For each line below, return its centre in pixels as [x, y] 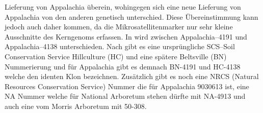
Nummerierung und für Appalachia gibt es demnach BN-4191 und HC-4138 [123, 66]
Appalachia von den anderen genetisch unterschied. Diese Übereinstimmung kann [131, 16]
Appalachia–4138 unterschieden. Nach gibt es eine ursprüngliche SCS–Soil [120, 46]
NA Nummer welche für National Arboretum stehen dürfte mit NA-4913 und [125, 96]
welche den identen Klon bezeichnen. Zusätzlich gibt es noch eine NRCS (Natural [132, 76]
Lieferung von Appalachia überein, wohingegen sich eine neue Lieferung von [123, 7]
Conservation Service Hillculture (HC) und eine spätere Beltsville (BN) [116, 56]
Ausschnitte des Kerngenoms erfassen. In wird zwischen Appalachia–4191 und [126, 36]
